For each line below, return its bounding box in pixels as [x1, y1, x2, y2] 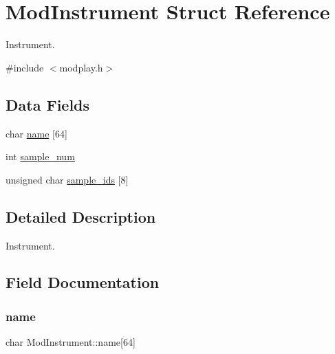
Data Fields [6, 93, 90, 115]
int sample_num [6, 149, 75, 164]
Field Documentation [6, 272, 160, 293]
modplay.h [59, 60, 103, 74]
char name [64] [6, 126, 67, 140]
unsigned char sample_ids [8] [6, 172, 129, 186]
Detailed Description [6, 206, 156, 227]
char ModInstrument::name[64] [6, 335, 136, 349]
